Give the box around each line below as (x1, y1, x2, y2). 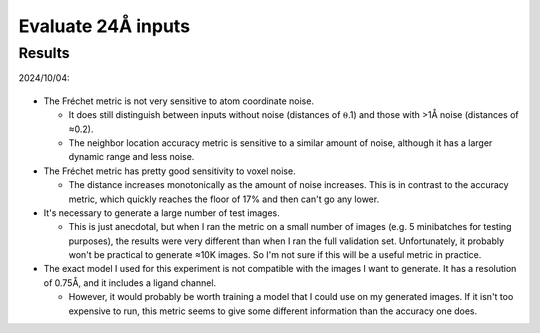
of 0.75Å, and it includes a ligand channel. (43, 276, 217, 289)
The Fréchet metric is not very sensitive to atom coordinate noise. (43, 95, 315, 107)
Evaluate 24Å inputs (18, 15, 190, 37)
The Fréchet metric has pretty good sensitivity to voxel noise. (43, 165, 296, 177)
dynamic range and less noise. (68, 151, 195, 163)
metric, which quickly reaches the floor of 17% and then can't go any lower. (68, 193, 380, 205)
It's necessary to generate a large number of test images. (43, 206, 280, 219)
